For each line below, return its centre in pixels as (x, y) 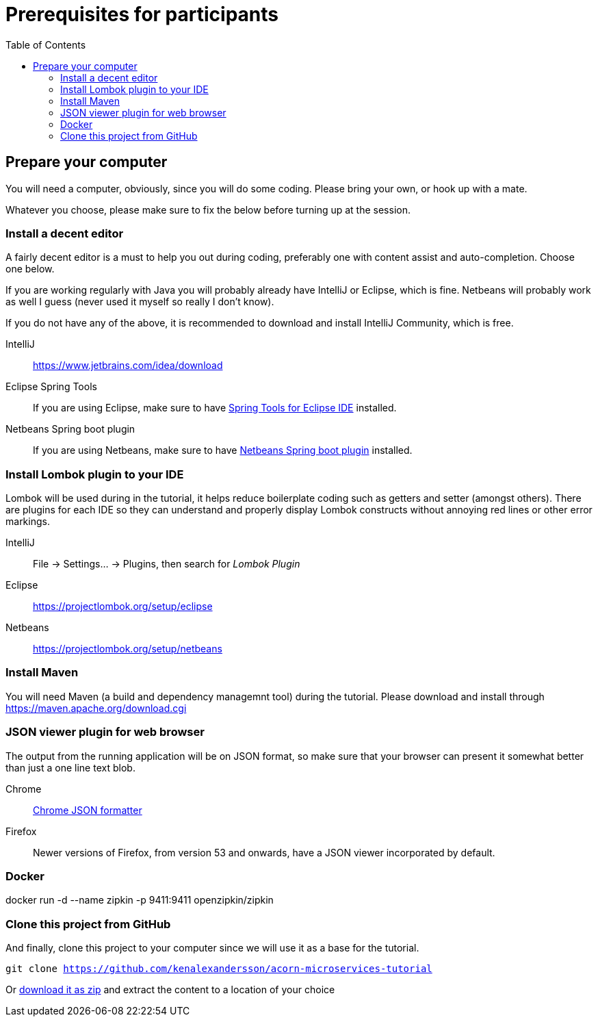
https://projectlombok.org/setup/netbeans (128, 649)
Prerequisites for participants (142, 14)
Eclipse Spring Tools (51, 387)
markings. (28, 522)
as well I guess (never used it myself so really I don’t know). (140, 302)
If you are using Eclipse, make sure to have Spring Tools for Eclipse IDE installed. (215, 408)
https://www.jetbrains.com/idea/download (128, 366)
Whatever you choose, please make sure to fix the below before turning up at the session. (208, 209)
